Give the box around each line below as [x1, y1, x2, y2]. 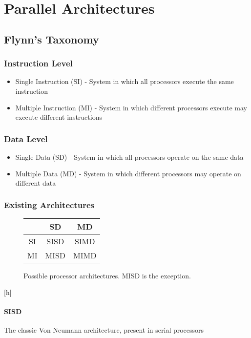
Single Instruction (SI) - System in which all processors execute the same [15, 76, 234, 86]
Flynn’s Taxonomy [4, 31, 99, 46]
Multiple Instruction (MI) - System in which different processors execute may [15, 102, 247, 112]
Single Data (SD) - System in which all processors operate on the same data [15, 151, 244, 162]
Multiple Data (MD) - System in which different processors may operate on [15, 168, 241, 178]
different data [15, 178, 56, 188]
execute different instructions [15, 112, 102, 122]
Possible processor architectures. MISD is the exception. [23, 270, 191, 280]
